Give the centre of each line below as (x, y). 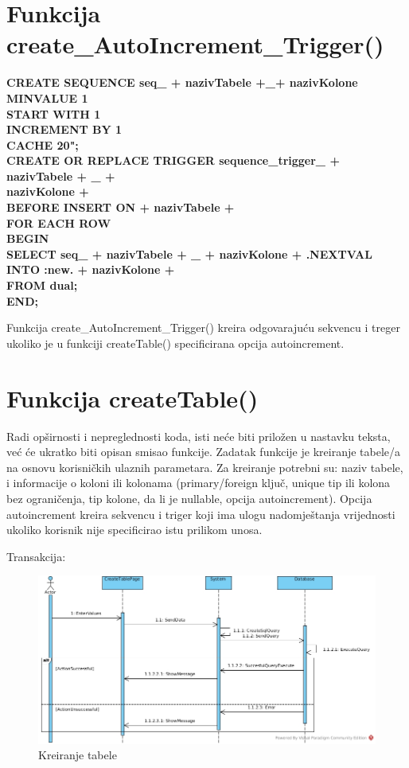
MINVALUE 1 (47, 97)
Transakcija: (36, 556)
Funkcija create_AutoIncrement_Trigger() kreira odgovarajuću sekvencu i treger (203, 327)
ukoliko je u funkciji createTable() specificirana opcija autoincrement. (175, 343)
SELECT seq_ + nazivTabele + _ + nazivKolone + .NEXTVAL (189, 253)
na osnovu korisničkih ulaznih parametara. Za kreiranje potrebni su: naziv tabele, (205, 467)
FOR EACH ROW (59, 222)
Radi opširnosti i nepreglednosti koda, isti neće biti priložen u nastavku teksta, (199, 436)
